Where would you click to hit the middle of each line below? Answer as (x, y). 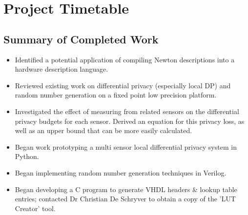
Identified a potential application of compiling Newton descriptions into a (125, 59)
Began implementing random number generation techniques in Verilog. (121, 172)
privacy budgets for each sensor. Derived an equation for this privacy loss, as (130, 121)
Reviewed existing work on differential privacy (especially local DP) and (123, 85)
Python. (27, 156)
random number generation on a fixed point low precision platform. (116, 95)
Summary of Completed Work (81, 39)
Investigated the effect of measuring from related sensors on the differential (127, 111)
